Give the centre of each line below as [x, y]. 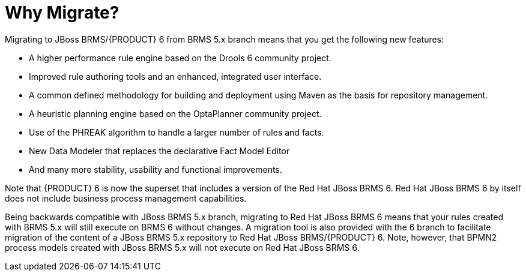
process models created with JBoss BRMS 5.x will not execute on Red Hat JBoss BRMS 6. [182, 247]
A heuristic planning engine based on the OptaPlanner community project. [175, 113]
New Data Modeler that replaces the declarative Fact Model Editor [159, 151]
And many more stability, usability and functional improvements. [156, 169]
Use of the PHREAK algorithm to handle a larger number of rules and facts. [177, 132]
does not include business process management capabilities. [126, 198]
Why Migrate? [62, 13]
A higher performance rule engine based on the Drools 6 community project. [180, 58]
